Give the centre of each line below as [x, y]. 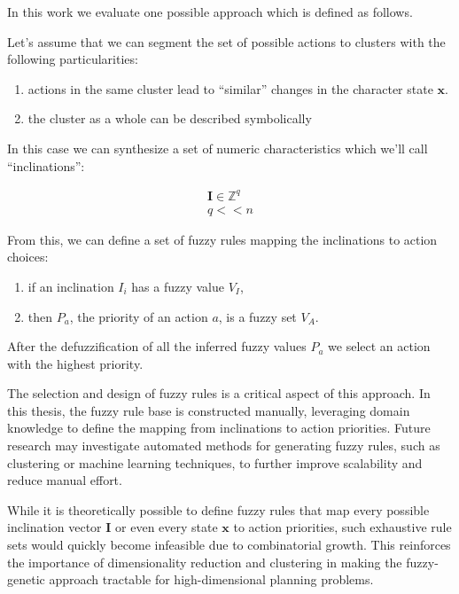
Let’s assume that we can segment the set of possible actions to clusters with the [226, 41]
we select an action [379, 346]
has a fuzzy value [178, 286]
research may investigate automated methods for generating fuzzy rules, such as [224, 445]
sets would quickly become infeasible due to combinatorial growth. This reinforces [229, 545]
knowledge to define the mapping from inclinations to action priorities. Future [219, 428]
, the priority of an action [139, 316]
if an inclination [71, 286]
